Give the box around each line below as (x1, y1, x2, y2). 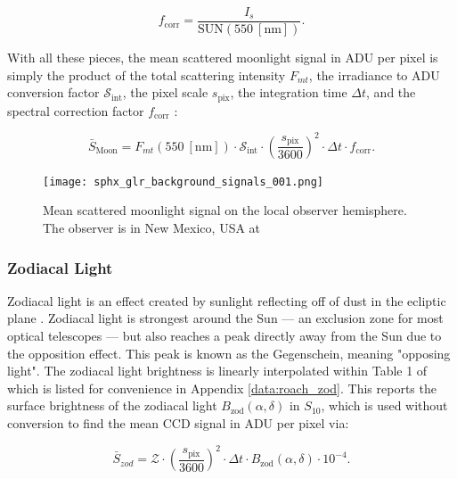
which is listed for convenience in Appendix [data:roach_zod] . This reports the (7, 378, 437, 397)
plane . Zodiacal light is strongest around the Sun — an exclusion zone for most (7, 309, 444, 327)
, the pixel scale (122, 83, 208, 102)
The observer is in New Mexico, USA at (43, 219, 261, 237)
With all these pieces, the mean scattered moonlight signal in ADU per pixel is (7, 48, 438, 67)
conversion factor (7, 83, 100, 102)
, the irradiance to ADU (308, 65, 440, 84)
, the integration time (230, 83, 347, 102)
